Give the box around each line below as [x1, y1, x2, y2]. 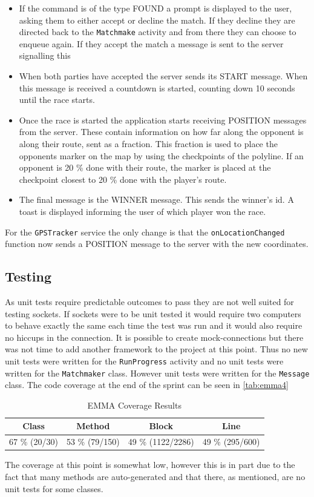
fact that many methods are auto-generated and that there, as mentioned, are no [5, 470, 306, 483]
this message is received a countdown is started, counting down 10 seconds [19, 81, 295, 94]
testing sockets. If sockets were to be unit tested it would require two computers [5, 307, 301, 320]
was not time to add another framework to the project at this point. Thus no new [5, 343, 308, 355]
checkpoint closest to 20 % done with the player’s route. [19, 173, 227, 185]
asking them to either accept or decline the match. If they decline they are [19, 13, 295, 26]
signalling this [19, 49, 71, 62]
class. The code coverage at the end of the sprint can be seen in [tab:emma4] [5, 378, 289, 391]
